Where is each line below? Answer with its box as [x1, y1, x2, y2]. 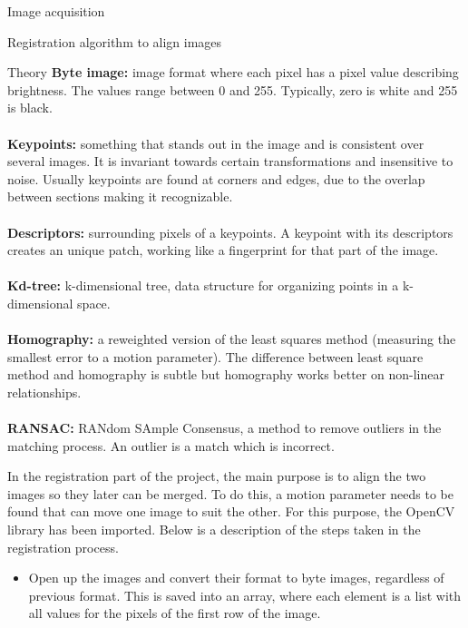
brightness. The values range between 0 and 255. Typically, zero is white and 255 [7, 80, 458, 99]
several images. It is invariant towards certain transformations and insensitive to [7, 152, 453, 171]
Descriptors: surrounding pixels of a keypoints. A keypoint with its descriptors [7, 222, 453, 241]
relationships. [7, 382, 82, 401]
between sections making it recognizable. [7, 187, 233, 206]
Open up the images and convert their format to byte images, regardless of [28, 568, 444, 587]
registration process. [7, 537, 119, 556]
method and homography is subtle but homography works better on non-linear [7, 365, 444, 384]
